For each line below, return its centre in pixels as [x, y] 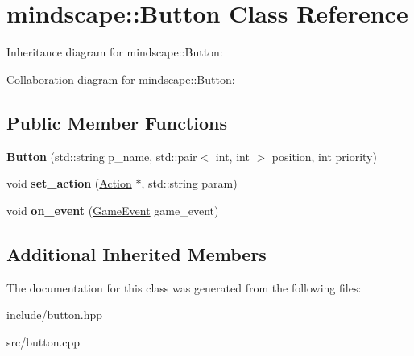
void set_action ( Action [69, 183]
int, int [232, 156]
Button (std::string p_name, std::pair [102, 156]
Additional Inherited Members [137, 253]
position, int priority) [324, 156]
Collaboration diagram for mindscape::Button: [121, 79]
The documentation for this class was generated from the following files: [184, 287]
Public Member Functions [117, 122]
